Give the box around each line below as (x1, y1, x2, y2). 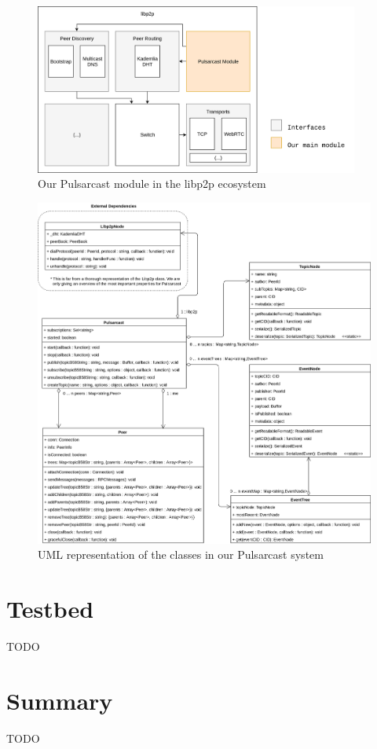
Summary (6, 684, 113, 716)
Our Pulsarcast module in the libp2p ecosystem (38, 175, 266, 192)
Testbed (6, 592, 94, 624)
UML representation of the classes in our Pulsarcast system (38, 546, 324, 563)
